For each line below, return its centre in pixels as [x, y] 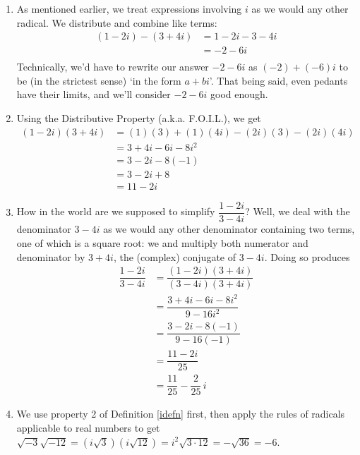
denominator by [51, 256]
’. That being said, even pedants [278, 80]
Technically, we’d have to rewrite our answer [113, 67]
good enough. [239, 94]
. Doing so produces [307, 256]
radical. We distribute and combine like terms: [117, 22]
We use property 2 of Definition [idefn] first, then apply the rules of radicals [181, 414]
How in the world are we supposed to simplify [116, 211]
